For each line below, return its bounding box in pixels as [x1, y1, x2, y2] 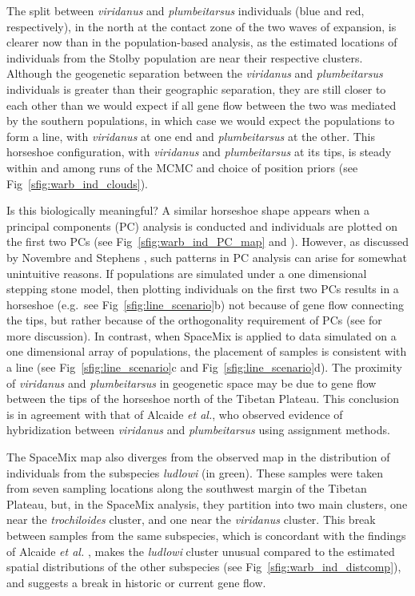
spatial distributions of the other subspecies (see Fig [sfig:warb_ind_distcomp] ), [6, 558, 401, 575]
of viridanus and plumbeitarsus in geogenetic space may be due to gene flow [6, 374, 377, 391]
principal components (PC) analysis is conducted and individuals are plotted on [6, 217, 398, 234]
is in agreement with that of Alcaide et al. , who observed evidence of [6, 405, 343, 422]
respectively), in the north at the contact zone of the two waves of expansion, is [6, 18, 397, 34]
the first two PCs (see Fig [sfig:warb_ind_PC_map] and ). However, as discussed [6, 233, 409, 250]
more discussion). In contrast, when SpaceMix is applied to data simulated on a [6, 327, 397, 344]
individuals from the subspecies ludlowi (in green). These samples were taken [6, 464, 383, 481]
